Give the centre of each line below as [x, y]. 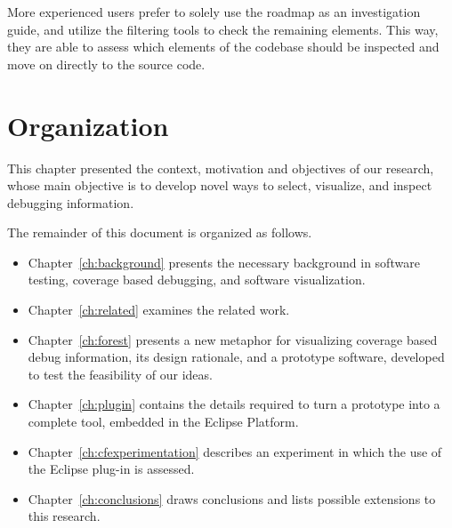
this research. [64, 516]
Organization [88, 125]
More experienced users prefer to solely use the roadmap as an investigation [214, 12]
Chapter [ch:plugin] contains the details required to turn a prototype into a [234, 404]
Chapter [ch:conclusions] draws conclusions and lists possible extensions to [232, 498]
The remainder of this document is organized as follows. [160, 232]
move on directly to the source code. [106, 64]
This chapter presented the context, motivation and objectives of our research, [221, 168]
